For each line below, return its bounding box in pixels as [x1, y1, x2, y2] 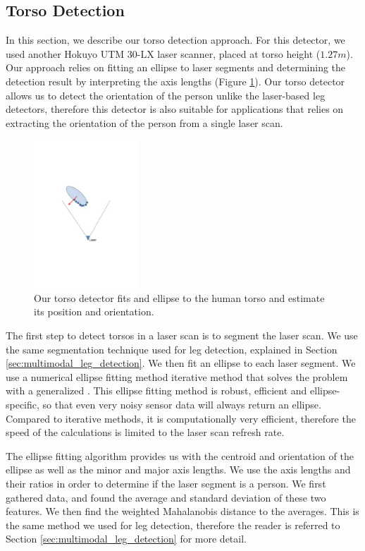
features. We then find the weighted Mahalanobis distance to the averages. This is [6, 504, 359, 519]
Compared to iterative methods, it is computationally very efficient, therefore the [6, 411, 356, 425]
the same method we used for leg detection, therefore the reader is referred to [6, 517, 340, 532]
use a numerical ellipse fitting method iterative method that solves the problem [6, 369, 348, 384]
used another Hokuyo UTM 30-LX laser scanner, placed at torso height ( [6, 46, 321, 61]
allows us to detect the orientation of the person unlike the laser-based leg [6, 87, 326, 102]
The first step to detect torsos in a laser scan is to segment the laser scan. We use [6, 328, 358, 343]
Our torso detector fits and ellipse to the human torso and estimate [34, 290, 325, 305]
